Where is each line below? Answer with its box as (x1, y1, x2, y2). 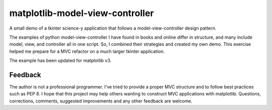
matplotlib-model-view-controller (9, 8, 154, 19)
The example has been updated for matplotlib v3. (9, 58, 112, 64)
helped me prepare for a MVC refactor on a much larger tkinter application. (9, 48, 165, 54)
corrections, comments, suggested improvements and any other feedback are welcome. (9, 98, 192, 104)
